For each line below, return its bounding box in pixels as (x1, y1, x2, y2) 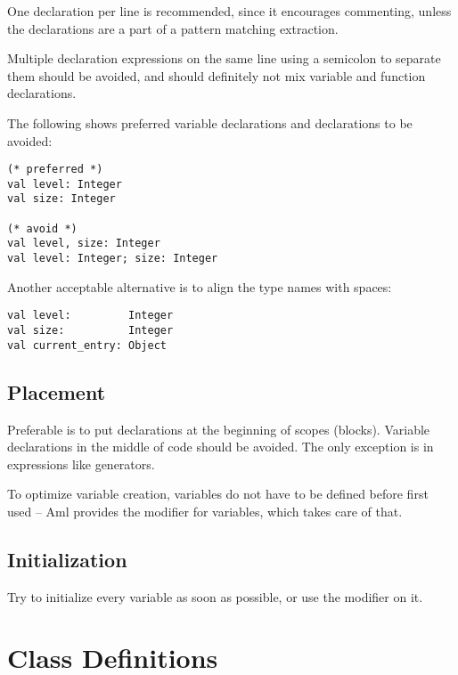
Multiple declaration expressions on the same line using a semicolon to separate (7, 49, 441, 68)
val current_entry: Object (7, 338, 167, 352)
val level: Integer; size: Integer (7, 252, 218, 265)
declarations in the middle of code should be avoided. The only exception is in (7, 437, 434, 456)
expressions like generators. (7, 454, 155, 473)
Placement (7, 378, 106, 405)
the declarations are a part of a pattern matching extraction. (7, 19, 339, 37)
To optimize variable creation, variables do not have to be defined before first (7, 484, 429, 503)
